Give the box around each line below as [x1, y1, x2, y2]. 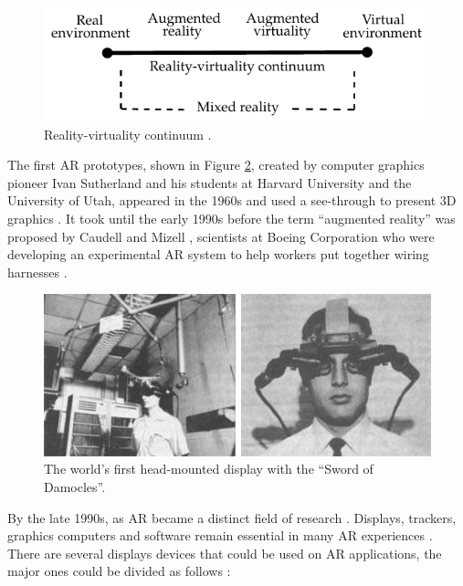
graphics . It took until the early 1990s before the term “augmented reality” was [7, 208, 456, 227]
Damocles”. [44, 476, 106, 496]
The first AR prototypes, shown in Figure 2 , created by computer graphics [7, 155, 425, 174]
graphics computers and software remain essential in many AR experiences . [7, 526, 433, 545]
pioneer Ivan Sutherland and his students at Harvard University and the [7, 173, 412, 192]
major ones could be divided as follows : [7, 561, 231, 581]
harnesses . [7, 262, 68, 281]
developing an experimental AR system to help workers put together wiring [7, 245, 429, 264]
